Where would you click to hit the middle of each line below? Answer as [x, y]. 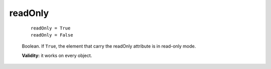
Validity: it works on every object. [57, 55]
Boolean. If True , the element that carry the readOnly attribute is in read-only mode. [109, 46]
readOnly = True [51, 28]
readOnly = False [52, 35]
